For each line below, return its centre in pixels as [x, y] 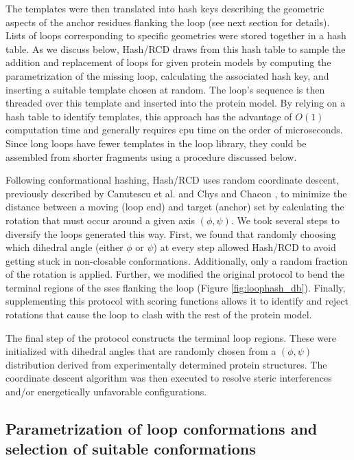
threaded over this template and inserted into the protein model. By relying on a [176, 103]
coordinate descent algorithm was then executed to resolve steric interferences [169, 378]
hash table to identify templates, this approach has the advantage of [149, 116]
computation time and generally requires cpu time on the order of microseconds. [174, 130]
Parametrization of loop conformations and [162, 429]
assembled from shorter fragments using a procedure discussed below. [151, 156]
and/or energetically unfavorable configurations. [106, 392]
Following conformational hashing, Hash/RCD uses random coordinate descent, [173, 180]
